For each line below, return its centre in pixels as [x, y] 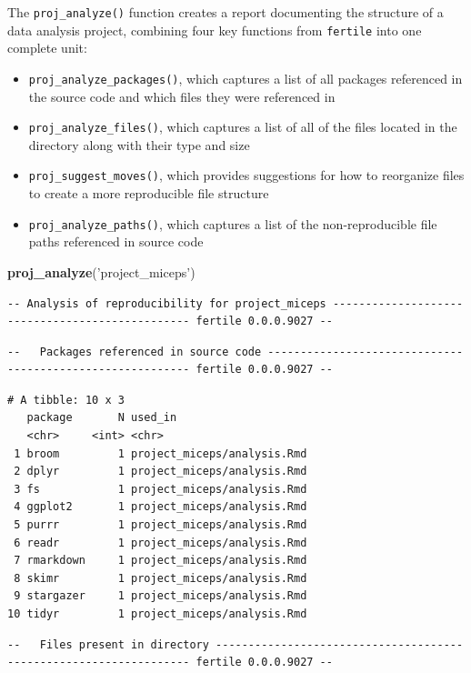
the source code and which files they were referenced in [182, 96]
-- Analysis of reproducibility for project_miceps [167, 303]
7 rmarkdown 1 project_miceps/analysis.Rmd [160, 561]
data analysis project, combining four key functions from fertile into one [215, 30]
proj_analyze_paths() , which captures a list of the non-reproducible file [233, 223]
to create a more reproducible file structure [149, 193]
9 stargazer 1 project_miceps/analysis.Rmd [160, 596]
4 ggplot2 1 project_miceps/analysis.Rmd [160, 507]
